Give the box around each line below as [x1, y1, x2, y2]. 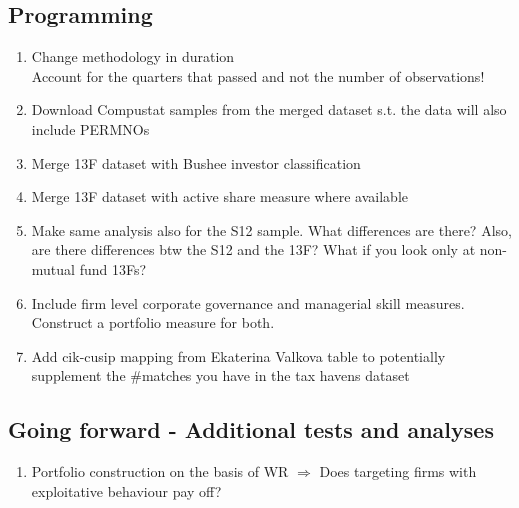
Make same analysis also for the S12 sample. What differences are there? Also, [31, 219, 512, 240]
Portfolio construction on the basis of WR [31, 461, 289, 482]
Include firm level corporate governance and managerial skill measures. [31, 292, 465, 313]
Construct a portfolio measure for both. [31, 312, 275, 333]
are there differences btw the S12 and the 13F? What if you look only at [31, 239, 476, 260]
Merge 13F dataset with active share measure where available [31, 186, 408, 207]
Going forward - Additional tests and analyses [8, 414, 494, 445]
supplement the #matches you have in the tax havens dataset [31, 365, 410, 386]
